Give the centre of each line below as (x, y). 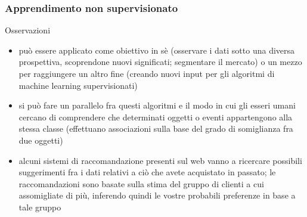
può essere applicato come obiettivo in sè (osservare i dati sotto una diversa (157, 50)
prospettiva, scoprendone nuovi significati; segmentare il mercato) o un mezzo (160, 62)
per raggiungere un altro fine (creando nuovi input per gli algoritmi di (147, 73)
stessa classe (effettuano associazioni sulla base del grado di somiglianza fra (156, 128)
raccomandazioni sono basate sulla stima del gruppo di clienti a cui (141, 183)
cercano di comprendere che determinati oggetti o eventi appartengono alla (156, 117)
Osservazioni (28, 30)
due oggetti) (41, 140)
